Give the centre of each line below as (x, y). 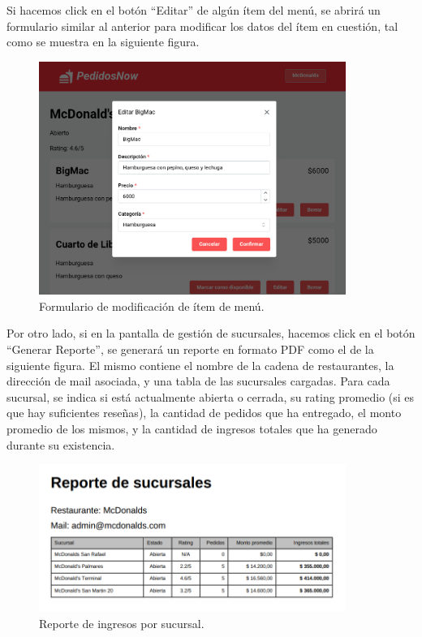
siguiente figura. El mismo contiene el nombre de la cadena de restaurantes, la (200, 365)
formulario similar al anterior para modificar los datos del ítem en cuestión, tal (202, 26)
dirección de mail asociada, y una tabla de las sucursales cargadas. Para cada (198, 381)
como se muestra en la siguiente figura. (103, 42)
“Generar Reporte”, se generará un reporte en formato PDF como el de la (190, 349)
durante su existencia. (61, 444)
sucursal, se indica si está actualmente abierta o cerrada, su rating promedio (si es (211, 396)
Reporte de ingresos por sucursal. (122, 623)
